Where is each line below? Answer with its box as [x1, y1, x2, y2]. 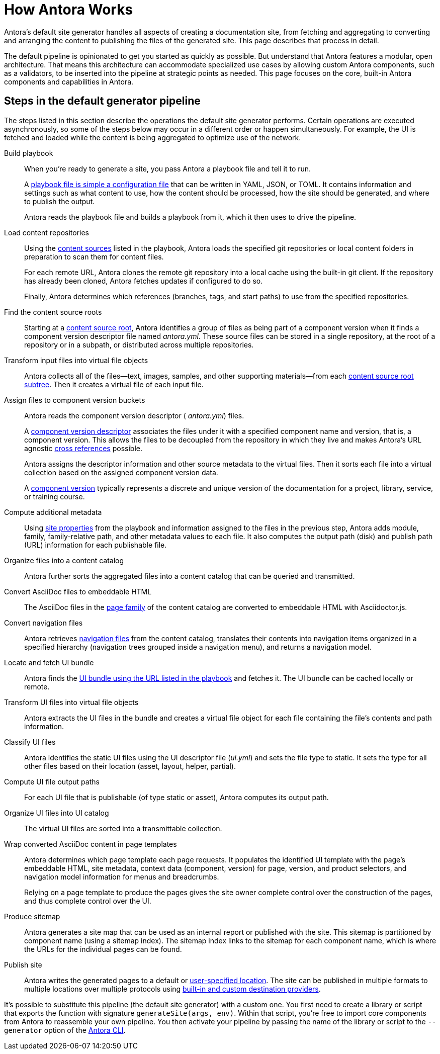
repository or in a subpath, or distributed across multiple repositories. [24, 340, 254, 349]
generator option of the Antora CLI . [4, 1025, 126, 1034]
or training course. [24, 492, 85, 501]
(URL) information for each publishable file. [24, 540, 167, 549]
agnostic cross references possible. [24, 444, 142, 453]
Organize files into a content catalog [4, 556, 124, 565]
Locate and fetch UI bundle [4, 658, 94, 667]
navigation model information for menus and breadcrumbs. [24, 872, 219, 881]
